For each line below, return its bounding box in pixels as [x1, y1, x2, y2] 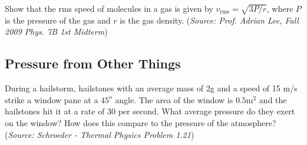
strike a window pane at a [5, 93, 98, 106]
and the [259, 93, 287, 106]
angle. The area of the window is [115, 93, 233, 106]
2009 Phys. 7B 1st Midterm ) [5, 25, 108, 38]
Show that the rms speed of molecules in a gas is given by [5, 2, 213, 14]
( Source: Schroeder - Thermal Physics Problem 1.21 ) [5, 128, 194, 140]
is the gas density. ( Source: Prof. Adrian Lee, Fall [120, 14, 299, 26]
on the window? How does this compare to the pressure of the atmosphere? [5, 116, 276, 128]
